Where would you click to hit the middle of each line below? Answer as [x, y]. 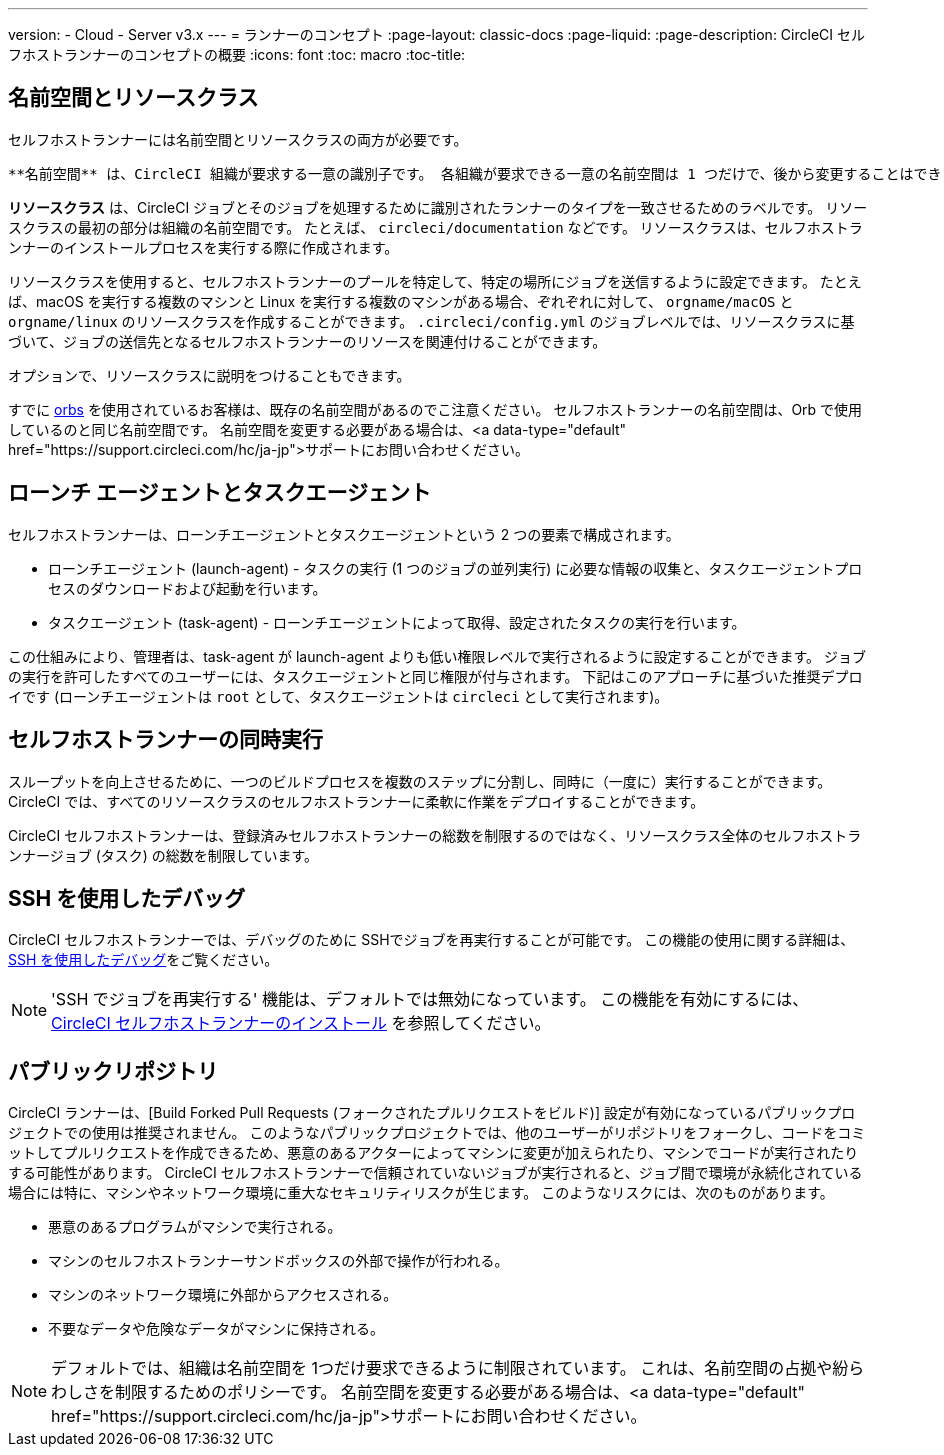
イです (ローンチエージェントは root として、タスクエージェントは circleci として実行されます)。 [338, 696]
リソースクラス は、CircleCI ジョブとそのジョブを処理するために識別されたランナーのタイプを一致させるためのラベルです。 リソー [438, 207]
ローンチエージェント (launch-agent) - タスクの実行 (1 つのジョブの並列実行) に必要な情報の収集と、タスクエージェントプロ [455, 568]
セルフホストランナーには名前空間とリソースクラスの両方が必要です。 [238, 139]
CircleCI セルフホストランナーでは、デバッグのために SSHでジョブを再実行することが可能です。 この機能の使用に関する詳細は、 [431, 940]
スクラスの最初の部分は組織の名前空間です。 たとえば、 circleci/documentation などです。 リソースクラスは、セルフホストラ [435, 227]
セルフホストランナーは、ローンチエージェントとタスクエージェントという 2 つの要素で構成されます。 [344, 534]
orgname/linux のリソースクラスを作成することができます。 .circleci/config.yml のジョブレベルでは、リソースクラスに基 [431, 321]
